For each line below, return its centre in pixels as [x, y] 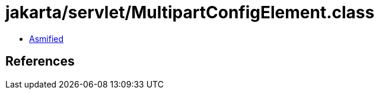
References [40, 61]
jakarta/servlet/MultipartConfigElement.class [190, 12]
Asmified [47, 38]
